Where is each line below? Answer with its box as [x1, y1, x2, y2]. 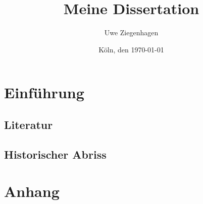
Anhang [4, 181, 60, 201]
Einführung [4, 82, 84, 103]
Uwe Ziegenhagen [104, 27, 159, 38]
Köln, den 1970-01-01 [98, 44, 164, 54]
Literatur [4, 116, 53, 132]
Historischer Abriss [4, 146, 107, 162]
